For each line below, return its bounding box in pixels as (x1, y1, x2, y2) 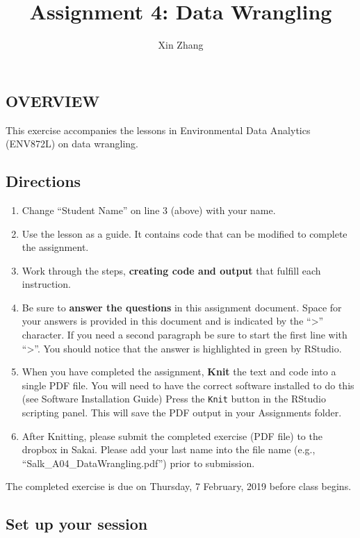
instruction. (22, 277, 71, 291)
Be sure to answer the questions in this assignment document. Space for (22, 300, 342, 314)
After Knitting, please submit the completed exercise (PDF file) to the (22, 428, 322, 443)
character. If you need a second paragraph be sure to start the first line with (22, 327, 347, 342)
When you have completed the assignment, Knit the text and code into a (22, 364, 336, 379)
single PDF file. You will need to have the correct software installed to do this (22, 377, 354, 392)
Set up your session (6, 513, 148, 535)
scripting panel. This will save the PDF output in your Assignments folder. (22, 405, 342, 420)
